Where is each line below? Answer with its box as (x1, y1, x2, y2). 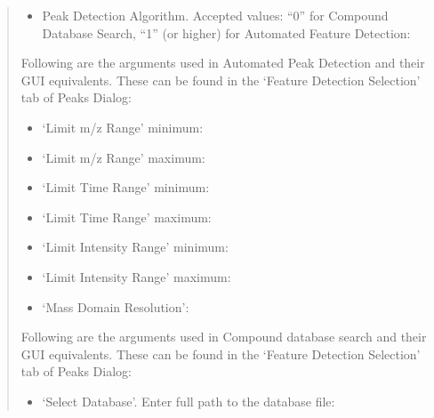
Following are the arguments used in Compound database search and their (20, 327, 427, 346)
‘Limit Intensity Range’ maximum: (42, 267, 231, 285)
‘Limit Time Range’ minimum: (42, 178, 210, 197)
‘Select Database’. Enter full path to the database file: (42, 391, 335, 410)
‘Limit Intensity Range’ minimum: (42, 237, 229, 256)
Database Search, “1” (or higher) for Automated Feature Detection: (42, 23, 411, 42)
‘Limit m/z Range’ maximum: (42, 148, 205, 166)
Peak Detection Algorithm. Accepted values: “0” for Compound (42, 6, 389, 24)
